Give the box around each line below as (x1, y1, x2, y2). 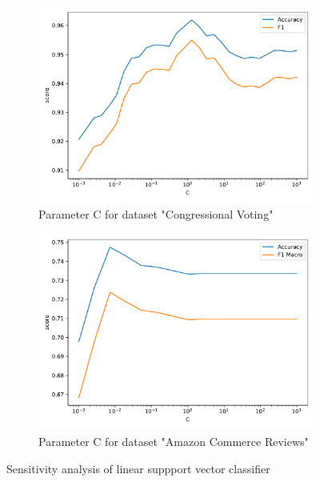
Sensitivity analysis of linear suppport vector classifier (6, 460, 270, 476)
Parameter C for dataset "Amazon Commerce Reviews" (38, 432, 309, 449)
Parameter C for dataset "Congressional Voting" (38, 206, 274, 223)
